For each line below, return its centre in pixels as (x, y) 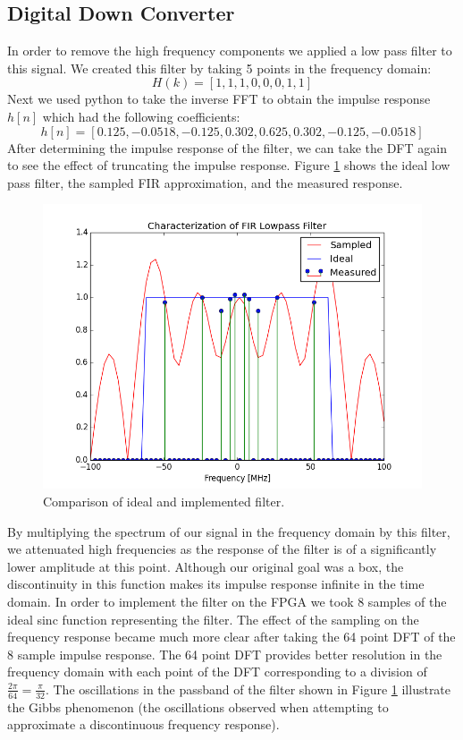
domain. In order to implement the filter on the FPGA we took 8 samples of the (227, 601)
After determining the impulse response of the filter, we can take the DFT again (227, 147)
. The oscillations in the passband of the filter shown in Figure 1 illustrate (248, 689)
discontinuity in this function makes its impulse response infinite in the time (216, 584)
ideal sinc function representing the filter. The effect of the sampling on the (213, 619)
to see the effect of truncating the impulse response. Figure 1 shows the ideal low (229, 165)
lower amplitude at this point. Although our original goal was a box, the (206, 566)
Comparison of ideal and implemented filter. (164, 501)
